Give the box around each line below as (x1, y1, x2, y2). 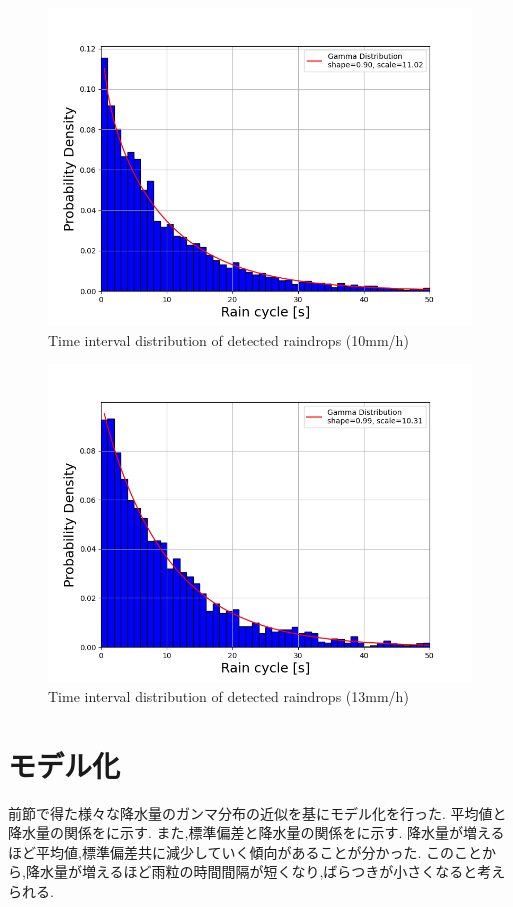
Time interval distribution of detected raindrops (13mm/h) (48, 685, 409, 706)
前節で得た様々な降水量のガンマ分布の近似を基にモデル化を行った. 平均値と (8, 802, 507, 823)
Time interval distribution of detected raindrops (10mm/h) (48, 329, 409, 350)
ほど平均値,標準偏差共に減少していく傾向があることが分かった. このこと (8, 841, 483, 862)
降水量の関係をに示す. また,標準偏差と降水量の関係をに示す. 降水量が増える (8, 822, 505, 843)
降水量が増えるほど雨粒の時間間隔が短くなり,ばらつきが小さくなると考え (25, 861, 506, 882)
